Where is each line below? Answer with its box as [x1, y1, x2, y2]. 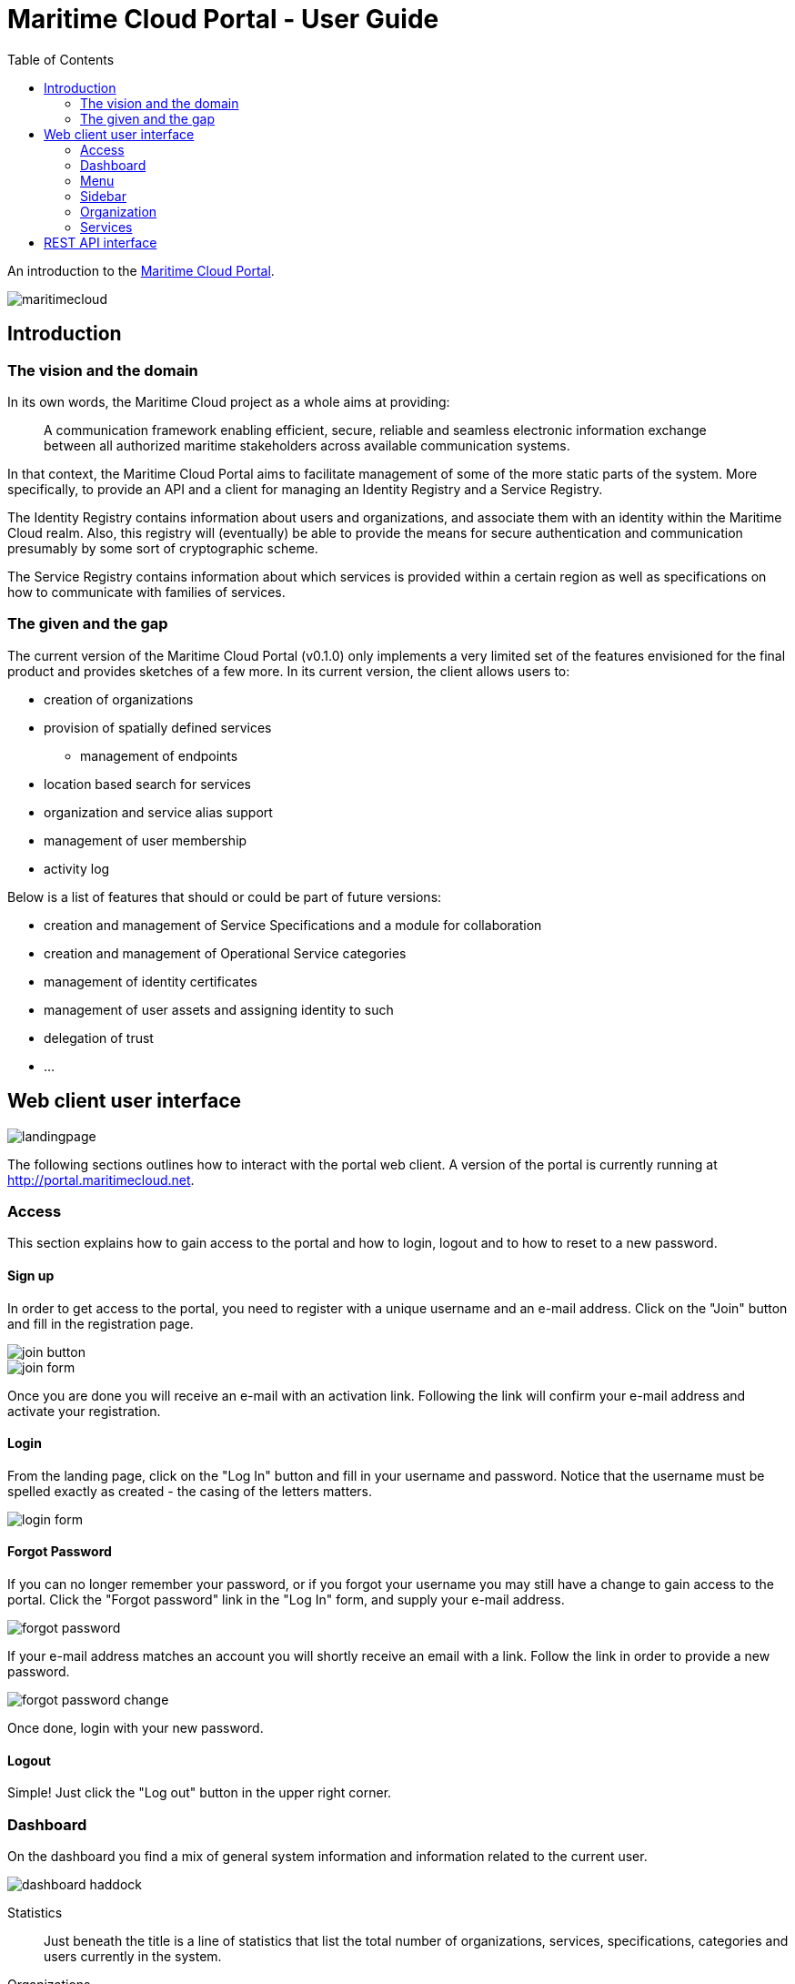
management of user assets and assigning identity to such [44, 1001, 394, 1017]
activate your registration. [7, 1402, 161, 1419]
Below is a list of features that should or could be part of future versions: [7, 888, 442, 905]
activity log [44, 860, 110, 876]
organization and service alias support [44, 804, 273, 820]
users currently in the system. [44, 1948, 222, 1964]
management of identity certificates [44, 973, 257, 989]
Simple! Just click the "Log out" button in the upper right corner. [7, 1785, 392, 1801]
